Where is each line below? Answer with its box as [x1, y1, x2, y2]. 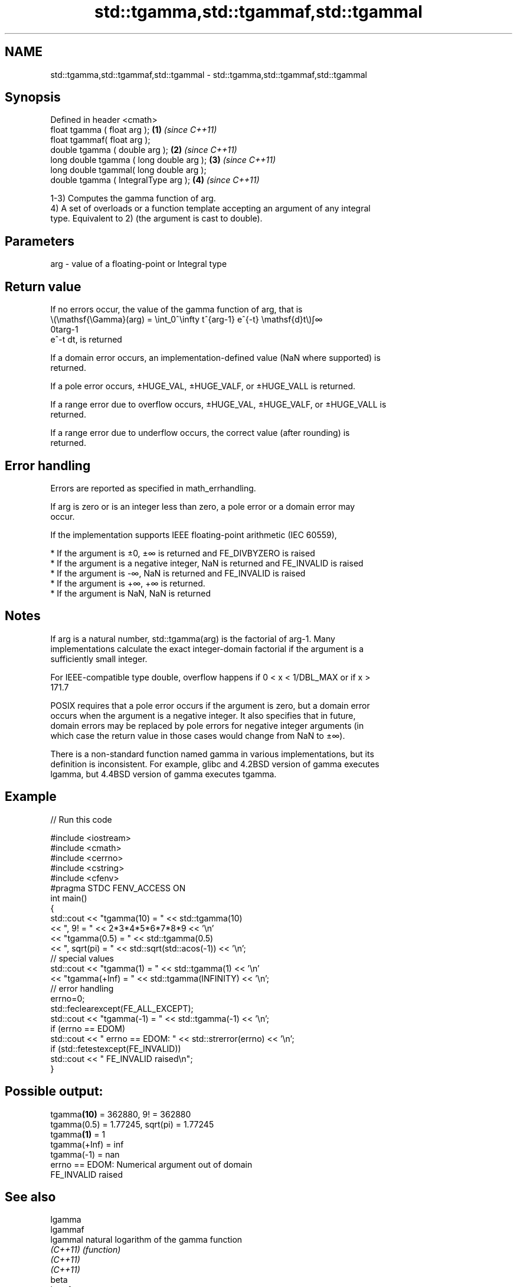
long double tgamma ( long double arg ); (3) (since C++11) [50, 155, 276, 165]
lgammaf [50, 1224, 84, 1235]
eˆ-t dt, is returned [50, 334, 122, 345]
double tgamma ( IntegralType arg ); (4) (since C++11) [50, 175, 260, 185]
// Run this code [50, 814, 112, 825]
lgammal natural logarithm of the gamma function [50, 1234, 243, 1245]
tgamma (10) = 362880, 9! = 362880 [50, 1109, 191, 1119]
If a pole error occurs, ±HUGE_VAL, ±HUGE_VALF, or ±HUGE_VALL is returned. [50, 381, 356, 392]
